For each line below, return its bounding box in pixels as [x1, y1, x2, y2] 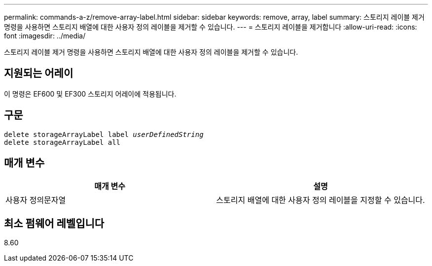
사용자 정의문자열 [5, 195, 66, 205]
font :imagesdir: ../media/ [4, 32, 86, 40]
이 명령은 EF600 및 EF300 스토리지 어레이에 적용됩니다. [4, 89, 177, 98]
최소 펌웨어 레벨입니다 [4, 217, 105, 230]
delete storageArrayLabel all [4, 138, 121, 146]
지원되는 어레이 [4, 67, 73, 80]
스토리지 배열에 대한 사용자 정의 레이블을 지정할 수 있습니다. [216, 195, 425, 205]
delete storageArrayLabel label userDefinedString [4, 130, 204, 138]
